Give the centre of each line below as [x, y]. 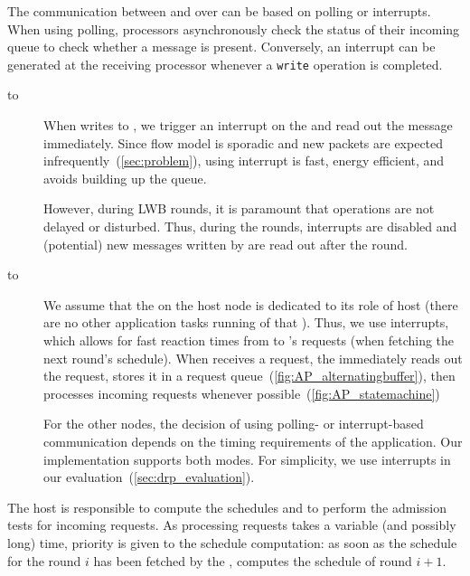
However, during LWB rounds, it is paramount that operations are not [239, 208]
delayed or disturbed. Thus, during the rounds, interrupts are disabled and [250, 226]
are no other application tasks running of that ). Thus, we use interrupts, [246, 322]
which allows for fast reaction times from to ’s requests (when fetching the [249, 340]
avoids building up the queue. [125, 178]
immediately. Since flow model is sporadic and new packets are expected [244, 142]
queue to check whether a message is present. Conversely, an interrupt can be [221, 47]
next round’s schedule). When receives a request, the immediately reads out [253, 358]
